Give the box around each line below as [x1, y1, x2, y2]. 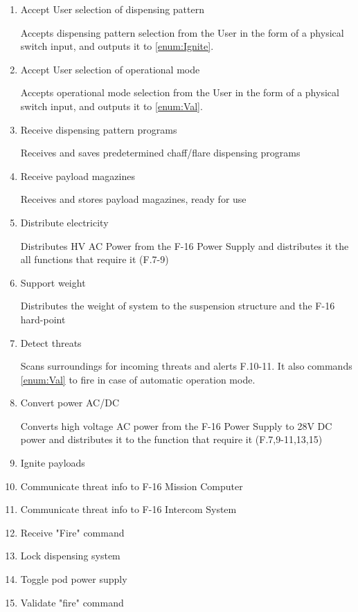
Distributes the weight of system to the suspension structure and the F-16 [20, 298, 335, 313]
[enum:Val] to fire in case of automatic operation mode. [20, 372, 256, 386]
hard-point [20, 312, 66, 326]
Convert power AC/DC [20, 395, 119, 410]
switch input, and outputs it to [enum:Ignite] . [20, 39, 214, 53]
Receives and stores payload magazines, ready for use [20, 192, 247, 206]
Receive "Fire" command [20, 525, 125, 539]
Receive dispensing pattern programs [20, 122, 177, 136]
